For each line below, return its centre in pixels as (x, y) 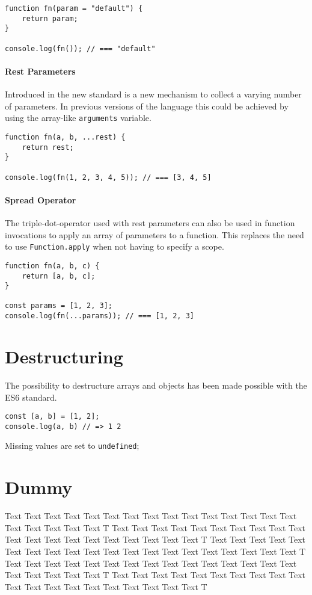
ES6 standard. (31, 397)
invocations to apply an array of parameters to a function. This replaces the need (154, 234)
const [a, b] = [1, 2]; (52, 417)
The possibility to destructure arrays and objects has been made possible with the (156, 385)
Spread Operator (41, 199)
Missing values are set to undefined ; (72, 445)
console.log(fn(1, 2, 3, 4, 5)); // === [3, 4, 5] (108, 177)
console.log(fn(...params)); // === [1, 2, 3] (99, 316)
